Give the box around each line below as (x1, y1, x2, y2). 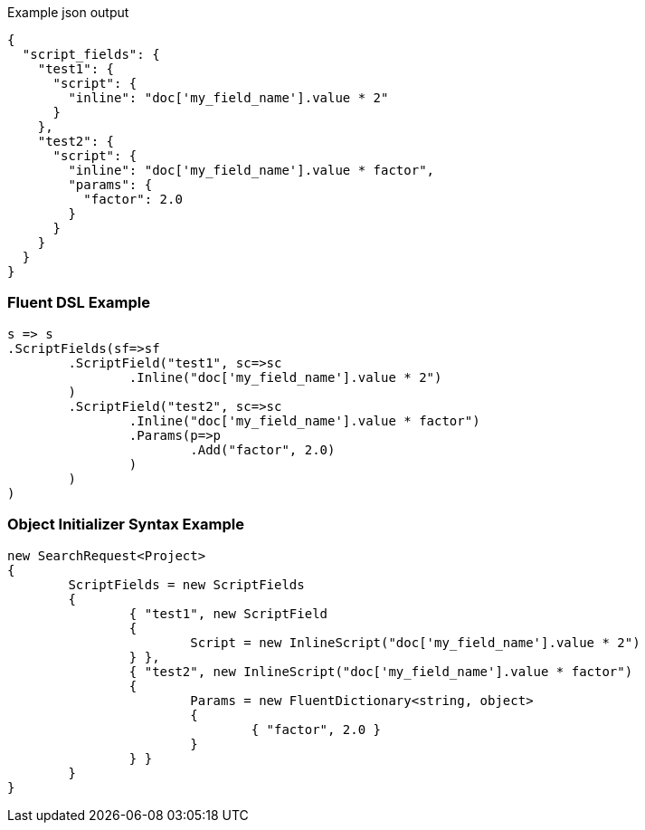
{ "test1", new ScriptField (128, 606, 328, 621)
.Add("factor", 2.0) (190, 442, 336, 457)
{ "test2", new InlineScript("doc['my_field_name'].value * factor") (128, 663, 633, 679)
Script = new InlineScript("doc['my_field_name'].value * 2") (190, 634, 640, 650)
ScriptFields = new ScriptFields (68, 577, 305, 592)
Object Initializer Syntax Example (7, 515, 244, 534)
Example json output (7, 5, 129, 20)
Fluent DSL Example (7, 293, 150, 312)
